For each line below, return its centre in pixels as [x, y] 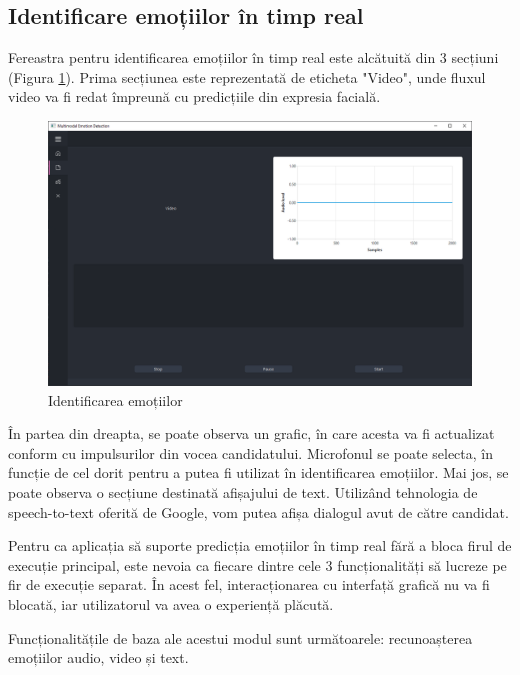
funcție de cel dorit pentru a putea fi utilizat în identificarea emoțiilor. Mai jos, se [258, 472]
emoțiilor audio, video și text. [98, 657]
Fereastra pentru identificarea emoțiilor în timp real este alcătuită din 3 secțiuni [253, 57]
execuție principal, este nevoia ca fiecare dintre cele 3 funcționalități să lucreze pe [257, 564]
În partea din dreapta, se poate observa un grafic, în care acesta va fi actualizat [251, 433]
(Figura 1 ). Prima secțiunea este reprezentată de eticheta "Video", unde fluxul [247, 76]
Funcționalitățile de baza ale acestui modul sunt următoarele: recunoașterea [240, 637]
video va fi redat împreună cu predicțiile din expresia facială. [194, 96]
